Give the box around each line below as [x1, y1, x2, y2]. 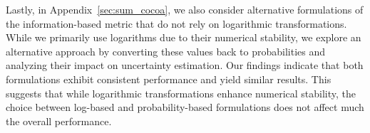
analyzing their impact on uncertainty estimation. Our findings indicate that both [6, 58, 364, 73]
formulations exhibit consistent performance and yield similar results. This [6, 71, 332, 86]
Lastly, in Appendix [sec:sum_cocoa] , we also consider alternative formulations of [6, 2, 364, 16]
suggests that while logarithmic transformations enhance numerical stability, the [6, 85, 356, 100]
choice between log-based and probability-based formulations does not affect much [6, 100, 364, 115]
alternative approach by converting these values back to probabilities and [6, 43, 326, 58]
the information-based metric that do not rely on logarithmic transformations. [6, 16, 347, 31]
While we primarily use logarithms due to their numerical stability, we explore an [6, 30, 361, 45]
